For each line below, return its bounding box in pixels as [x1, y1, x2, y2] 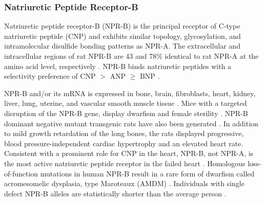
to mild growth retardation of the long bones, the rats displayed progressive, [4, 128, 244, 139]
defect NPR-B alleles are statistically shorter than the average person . [4, 188, 227, 198]
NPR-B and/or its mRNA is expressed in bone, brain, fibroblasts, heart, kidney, [4, 87, 256, 98]
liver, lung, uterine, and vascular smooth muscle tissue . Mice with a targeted [4, 98, 247, 108]
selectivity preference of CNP [4, 71, 96, 81]
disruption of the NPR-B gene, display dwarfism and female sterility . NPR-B [4, 107, 248, 118]
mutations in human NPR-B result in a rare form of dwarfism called [40, 168, 255, 178]
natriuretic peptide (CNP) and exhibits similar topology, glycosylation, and [4, 30, 241, 41]
